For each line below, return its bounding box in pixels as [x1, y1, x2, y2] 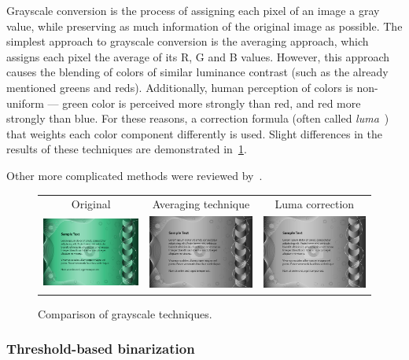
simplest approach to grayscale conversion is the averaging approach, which [6, 33, 369, 50]
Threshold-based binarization [6, 339, 195, 358]
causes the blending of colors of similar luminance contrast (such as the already [6, 64, 389, 80]
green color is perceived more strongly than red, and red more [62, 94, 361, 111]
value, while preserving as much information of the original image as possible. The [6, 17, 403, 34]
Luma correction [275, 196, 355, 212]
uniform [6, 94, 44, 111]
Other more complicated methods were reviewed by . [6, 167, 263, 183]
